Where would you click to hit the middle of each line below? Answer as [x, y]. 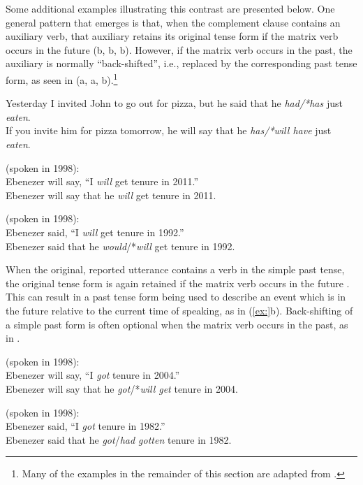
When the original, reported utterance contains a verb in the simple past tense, [175, 269]
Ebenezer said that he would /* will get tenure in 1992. [120, 246]
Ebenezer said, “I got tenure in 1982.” [86, 426]
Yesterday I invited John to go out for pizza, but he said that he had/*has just [174, 103]
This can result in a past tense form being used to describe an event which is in [176, 297]
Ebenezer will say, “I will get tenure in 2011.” [102, 181]
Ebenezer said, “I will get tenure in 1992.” [95, 232]
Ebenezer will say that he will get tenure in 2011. [111, 195]
